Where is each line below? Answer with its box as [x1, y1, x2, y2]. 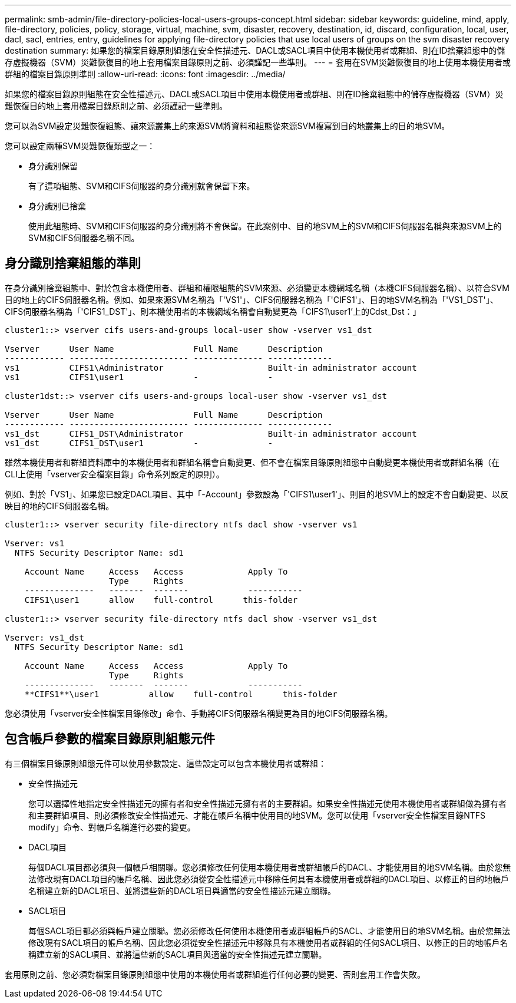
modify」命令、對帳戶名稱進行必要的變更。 [28, 821, 196, 832]
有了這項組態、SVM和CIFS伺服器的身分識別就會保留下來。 [28, 181, 255, 191]
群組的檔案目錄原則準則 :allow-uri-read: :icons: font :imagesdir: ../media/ [5, 69, 286, 79]
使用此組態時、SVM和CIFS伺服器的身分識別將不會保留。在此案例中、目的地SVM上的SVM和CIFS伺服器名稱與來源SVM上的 [28, 221, 502, 231]
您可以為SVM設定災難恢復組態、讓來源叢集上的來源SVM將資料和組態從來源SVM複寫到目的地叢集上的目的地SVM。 [5, 121, 450, 131]
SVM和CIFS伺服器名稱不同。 [28, 233, 140, 243]
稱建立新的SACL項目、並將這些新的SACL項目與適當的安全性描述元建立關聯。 [28, 949, 327, 959]
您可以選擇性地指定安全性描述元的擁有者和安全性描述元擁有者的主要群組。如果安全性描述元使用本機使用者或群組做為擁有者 [28, 798, 507, 809]
